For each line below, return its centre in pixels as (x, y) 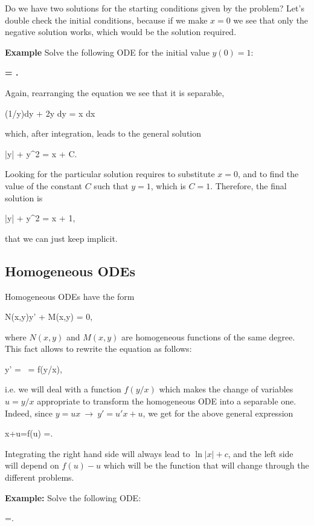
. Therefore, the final (248, 185)
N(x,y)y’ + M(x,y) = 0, (49, 317)
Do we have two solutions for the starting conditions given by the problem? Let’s (155, 8)
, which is (168, 185)
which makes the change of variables (226, 389)
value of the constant (44, 185)
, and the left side (261, 453)
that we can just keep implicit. (61, 238)
